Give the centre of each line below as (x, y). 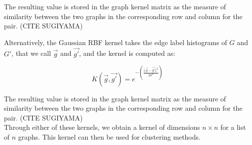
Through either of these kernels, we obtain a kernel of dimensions (102, 127)
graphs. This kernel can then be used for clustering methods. (109, 137)
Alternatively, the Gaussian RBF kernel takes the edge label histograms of (115, 42)
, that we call (31, 53)
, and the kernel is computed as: (127, 53)
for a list (233, 127)
